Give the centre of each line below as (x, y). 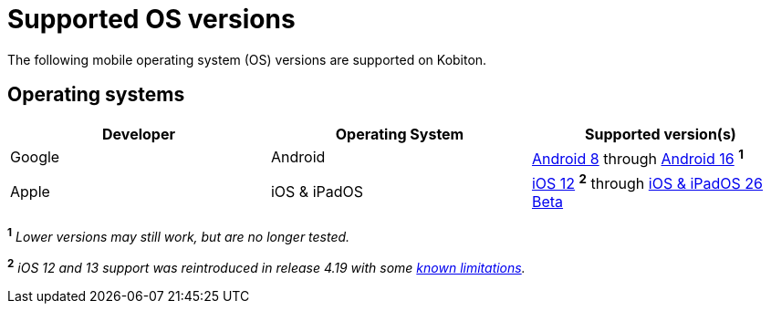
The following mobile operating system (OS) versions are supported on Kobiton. (247, 59)
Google (35, 157)
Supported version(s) (661, 134)
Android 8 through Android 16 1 (637, 157)
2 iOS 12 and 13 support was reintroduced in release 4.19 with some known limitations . (266, 266)
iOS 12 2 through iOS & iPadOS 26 (647, 182)
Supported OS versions (151, 19)
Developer (139, 134)
